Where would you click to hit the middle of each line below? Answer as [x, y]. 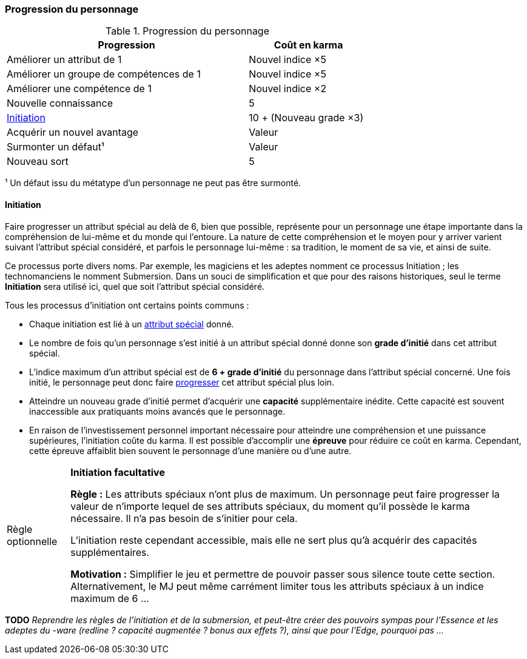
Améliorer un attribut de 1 [64, 60]
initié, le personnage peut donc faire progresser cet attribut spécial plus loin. [182, 382]
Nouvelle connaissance [60, 103]
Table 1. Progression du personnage [187, 31]
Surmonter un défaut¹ [55, 147]
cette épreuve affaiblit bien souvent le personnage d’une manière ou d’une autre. [190, 450]
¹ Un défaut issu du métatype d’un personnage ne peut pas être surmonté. [153, 183]
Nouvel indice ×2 [288, 89]
